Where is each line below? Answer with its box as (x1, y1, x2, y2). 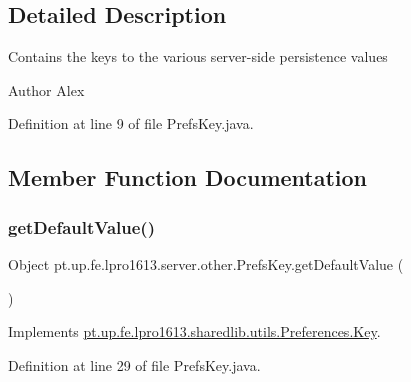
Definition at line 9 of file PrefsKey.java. (8, 113, 254, 134)
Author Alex (8, 79, 85, 100)
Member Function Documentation (8, 162, 368, 193)
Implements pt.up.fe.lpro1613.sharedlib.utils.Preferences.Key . (8, 321, 381, 342)
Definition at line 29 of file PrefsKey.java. (8, 354, 261, 375)
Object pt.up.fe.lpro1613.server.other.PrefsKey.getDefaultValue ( (8, 253, 404, 274)
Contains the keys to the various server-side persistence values (8, 46, 388, 67)
